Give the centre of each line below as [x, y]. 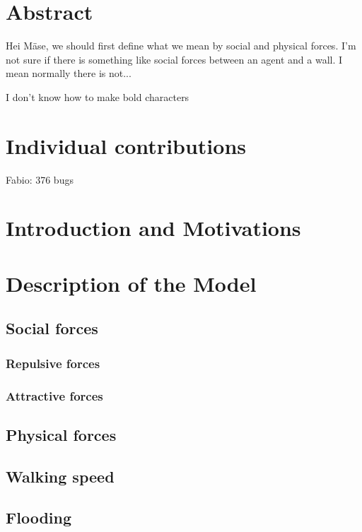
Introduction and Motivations [153, 228]
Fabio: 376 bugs [40, 179]
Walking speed [60, 476]
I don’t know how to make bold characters [98, 96]
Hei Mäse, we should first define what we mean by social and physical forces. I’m [181, 46]
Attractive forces [54, 395]
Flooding [39, 518]
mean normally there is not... [69, 73]
